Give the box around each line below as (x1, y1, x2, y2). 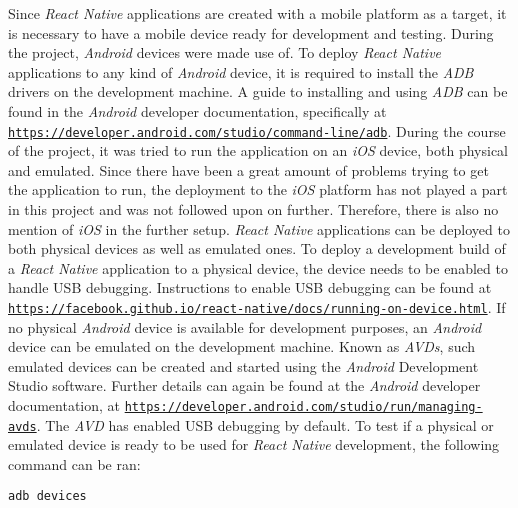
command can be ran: (8, 453, 141, 474)
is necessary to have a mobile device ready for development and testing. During (8, 22, 494, 43)
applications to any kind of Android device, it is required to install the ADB (8, 61, 474, 82)
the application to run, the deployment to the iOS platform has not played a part (8, 179, 508, 200)
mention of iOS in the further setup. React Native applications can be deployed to (8, 218, 510, 239)
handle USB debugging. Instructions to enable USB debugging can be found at (8, 277, 492, 298)
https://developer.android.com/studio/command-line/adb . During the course (8, 120, 506, 141)
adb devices (8, 488, 87, 503)
